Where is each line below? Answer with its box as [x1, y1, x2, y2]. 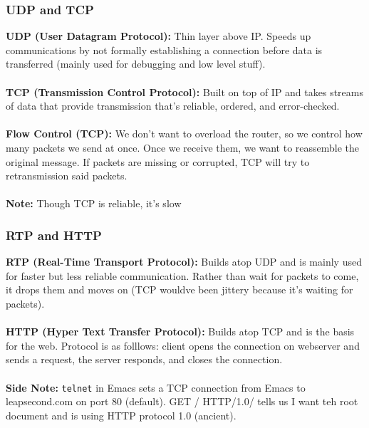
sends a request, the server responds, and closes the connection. [6, 352, 283, 367]
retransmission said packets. [6, 168, 128, 183]
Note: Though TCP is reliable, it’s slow [6, 196, 182, 211]
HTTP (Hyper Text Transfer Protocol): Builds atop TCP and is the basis [6, 324, 355, 339]
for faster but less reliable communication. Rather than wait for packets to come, [6, 268, 359, 283]
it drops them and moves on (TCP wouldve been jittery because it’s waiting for [6, 282, 353, 297]
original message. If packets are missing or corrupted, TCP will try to [6, 154, 310, 169]
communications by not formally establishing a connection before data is [6, 42, 323, 57]
